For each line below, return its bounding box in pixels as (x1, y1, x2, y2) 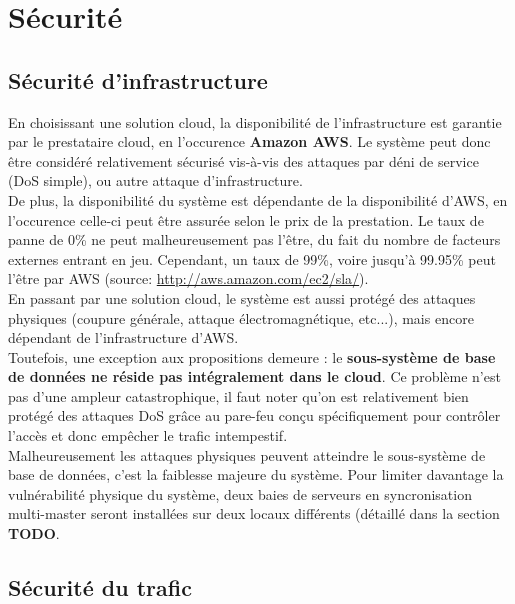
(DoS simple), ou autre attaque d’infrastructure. (8, 170, 303, 191)
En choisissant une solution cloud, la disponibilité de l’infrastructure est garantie (8, 111, 502, 132)
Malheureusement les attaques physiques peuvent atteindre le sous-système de (8, 444, 486, 465)
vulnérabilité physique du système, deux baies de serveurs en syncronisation (8, 483, 472, 504)
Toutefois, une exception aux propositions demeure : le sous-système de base (8, 346, 496, 367)
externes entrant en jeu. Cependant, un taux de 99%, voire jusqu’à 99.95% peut (8, 248, 496, 269)
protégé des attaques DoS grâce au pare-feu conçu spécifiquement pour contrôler (8, 405, 501, 426)
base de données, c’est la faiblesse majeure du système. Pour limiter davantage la (8, 464, 504, 485)
